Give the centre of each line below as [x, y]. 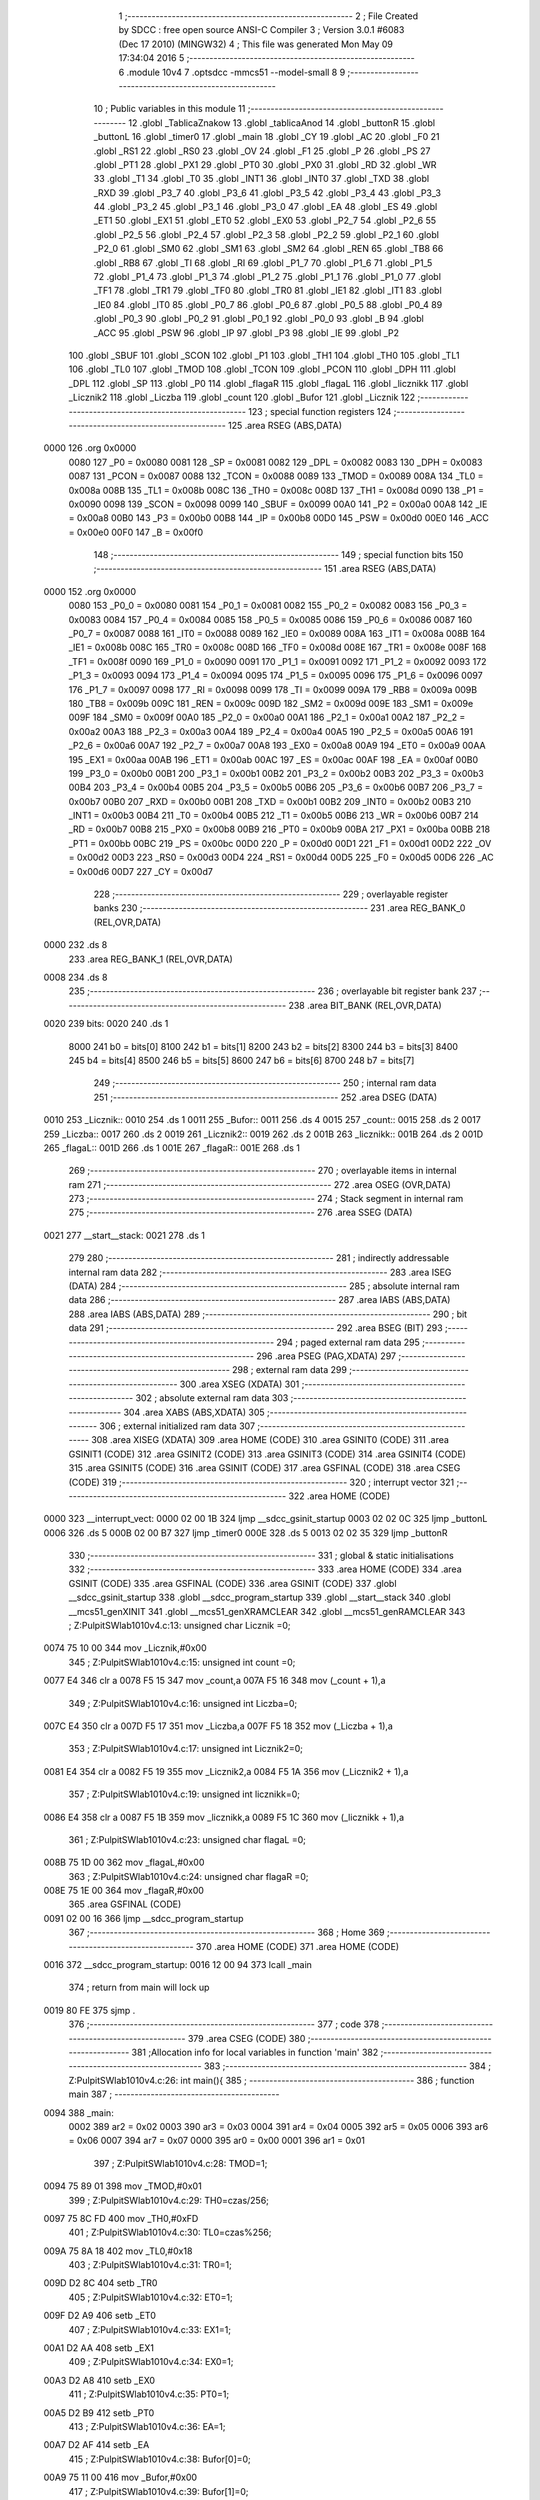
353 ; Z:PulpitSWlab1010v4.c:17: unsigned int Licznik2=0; [186, 1749]
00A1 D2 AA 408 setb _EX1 [99, 2348]
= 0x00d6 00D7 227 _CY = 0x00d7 [141, 871]
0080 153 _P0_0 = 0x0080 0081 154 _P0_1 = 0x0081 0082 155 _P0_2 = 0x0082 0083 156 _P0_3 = [268, 606]
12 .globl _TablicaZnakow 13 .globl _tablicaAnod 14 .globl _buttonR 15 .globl [281, 122]
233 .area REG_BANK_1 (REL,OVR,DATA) [151, 959]
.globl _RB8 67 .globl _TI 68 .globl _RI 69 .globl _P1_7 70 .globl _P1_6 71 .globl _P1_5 [263, 262]
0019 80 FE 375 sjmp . [89, 2010]
